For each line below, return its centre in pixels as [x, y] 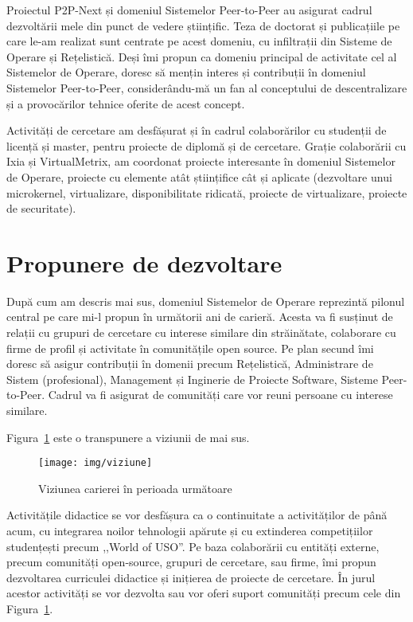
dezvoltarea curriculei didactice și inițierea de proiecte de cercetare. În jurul [191, 577]
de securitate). [41, 208]
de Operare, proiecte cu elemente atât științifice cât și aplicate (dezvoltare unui [199, 176]
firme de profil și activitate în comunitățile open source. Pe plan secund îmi [190, 348]
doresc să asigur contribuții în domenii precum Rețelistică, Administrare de [190, 364]
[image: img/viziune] [95, 463]
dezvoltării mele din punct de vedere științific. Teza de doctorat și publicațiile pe [203, 25]
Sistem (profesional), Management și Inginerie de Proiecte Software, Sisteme [192, 379]
